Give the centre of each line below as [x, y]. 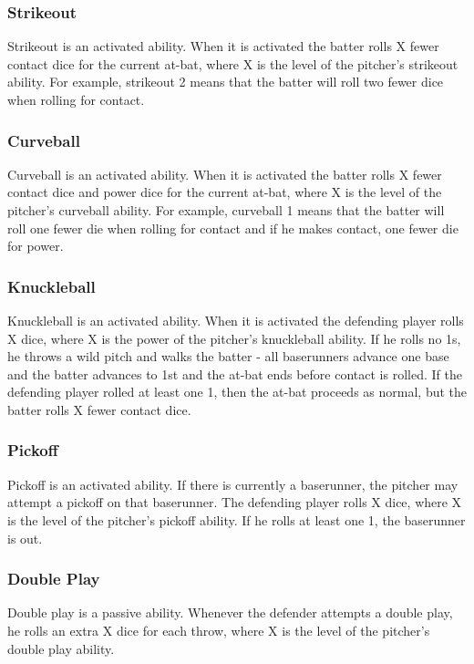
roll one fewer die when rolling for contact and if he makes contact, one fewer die [233, 228]
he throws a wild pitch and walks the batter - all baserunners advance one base [228, 356]
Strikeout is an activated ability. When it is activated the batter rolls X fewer [223, 46]
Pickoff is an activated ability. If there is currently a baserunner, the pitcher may [233, 484]
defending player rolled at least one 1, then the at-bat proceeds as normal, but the [237, 392]
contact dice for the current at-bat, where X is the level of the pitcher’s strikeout [233, 63]
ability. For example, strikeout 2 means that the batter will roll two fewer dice [226, 82]
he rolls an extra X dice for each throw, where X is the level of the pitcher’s [219, 630]
